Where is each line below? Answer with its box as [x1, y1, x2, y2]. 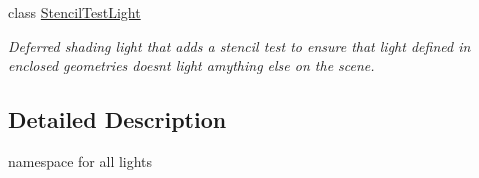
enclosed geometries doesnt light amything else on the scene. [8, 55, 375, 76]
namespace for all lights [8, 150, 153, 171]
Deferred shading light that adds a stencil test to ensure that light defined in [8, 35, 471, 56]
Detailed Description [8, 104, 227, 135]
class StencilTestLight [8, 2, 141, 22]
